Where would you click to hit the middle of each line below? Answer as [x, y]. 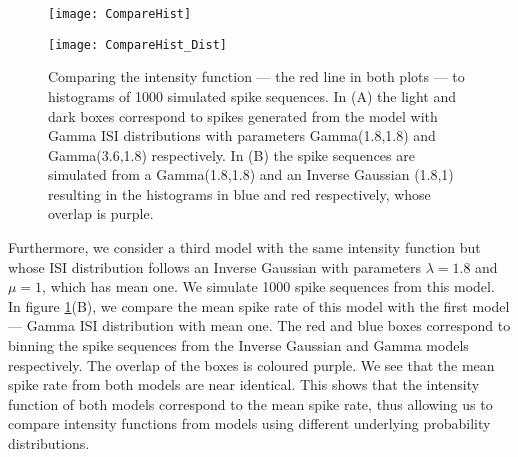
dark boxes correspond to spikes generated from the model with [243, 115]
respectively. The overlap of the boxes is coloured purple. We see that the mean [251, 364]
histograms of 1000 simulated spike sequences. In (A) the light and [252, 95]
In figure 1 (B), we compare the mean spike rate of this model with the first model [259, 305]
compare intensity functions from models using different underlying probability [249, 423]
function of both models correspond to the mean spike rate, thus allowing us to [250, 403]
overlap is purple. [101, 213]
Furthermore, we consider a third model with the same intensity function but [244, 247]
